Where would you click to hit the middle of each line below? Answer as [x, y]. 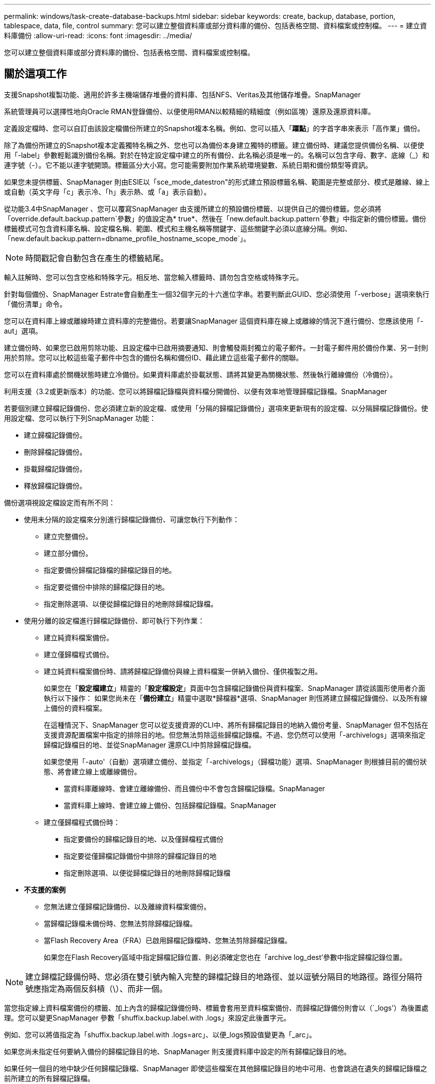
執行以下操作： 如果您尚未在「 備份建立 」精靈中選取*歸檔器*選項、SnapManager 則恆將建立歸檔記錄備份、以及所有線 [236, 698]
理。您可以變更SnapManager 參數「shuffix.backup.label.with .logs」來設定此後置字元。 [147, 1017]
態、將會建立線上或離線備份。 [92, 771]
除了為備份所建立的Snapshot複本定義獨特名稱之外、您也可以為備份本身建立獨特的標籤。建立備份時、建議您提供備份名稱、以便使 [214, 145]
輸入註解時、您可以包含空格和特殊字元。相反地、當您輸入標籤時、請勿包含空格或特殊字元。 [153, 277]
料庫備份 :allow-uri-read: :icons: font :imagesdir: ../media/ [98, 35]
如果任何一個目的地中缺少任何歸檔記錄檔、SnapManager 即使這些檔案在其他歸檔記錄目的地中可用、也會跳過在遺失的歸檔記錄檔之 [216, 1068]
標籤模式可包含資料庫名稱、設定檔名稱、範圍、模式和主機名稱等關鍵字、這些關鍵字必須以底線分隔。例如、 [178, 228]
